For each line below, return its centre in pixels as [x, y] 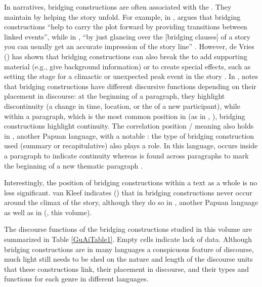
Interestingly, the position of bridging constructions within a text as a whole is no [131, 182]
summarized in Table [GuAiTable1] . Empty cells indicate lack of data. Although [128, 239]
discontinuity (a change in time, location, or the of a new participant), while [122, 106]
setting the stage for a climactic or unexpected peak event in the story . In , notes [131, 76]
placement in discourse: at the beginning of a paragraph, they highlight [115, 96]
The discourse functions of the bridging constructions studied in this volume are [128, 229]
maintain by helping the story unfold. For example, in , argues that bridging [122, 16]
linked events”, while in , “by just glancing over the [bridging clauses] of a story [127, 36]
